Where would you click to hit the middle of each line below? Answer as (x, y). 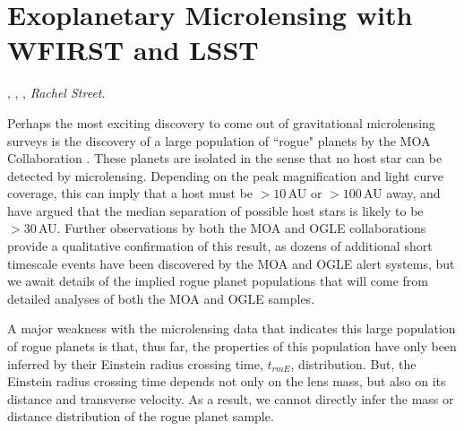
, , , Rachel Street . (56, 93)
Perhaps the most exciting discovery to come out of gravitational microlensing (221, 122)
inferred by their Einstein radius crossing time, (135, 363)
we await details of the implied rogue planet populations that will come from (218, 281)
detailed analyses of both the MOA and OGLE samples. (161, 298)
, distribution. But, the (353, 363)
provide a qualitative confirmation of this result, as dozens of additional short (220, 246)
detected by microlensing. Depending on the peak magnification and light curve (225, 175)
